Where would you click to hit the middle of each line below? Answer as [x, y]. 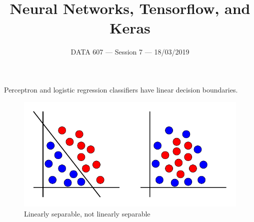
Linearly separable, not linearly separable [87, 213]
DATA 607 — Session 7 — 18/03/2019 [130, 52]
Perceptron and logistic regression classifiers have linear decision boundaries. [121, 89]
